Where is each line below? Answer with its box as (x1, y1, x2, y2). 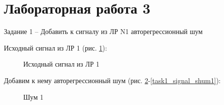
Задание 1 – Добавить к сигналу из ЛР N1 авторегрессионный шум (4, 26, 203, 36)
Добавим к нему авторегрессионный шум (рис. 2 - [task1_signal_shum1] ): (4, 75, 221, 85)
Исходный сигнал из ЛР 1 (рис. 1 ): (4, 42, 107, 52)
